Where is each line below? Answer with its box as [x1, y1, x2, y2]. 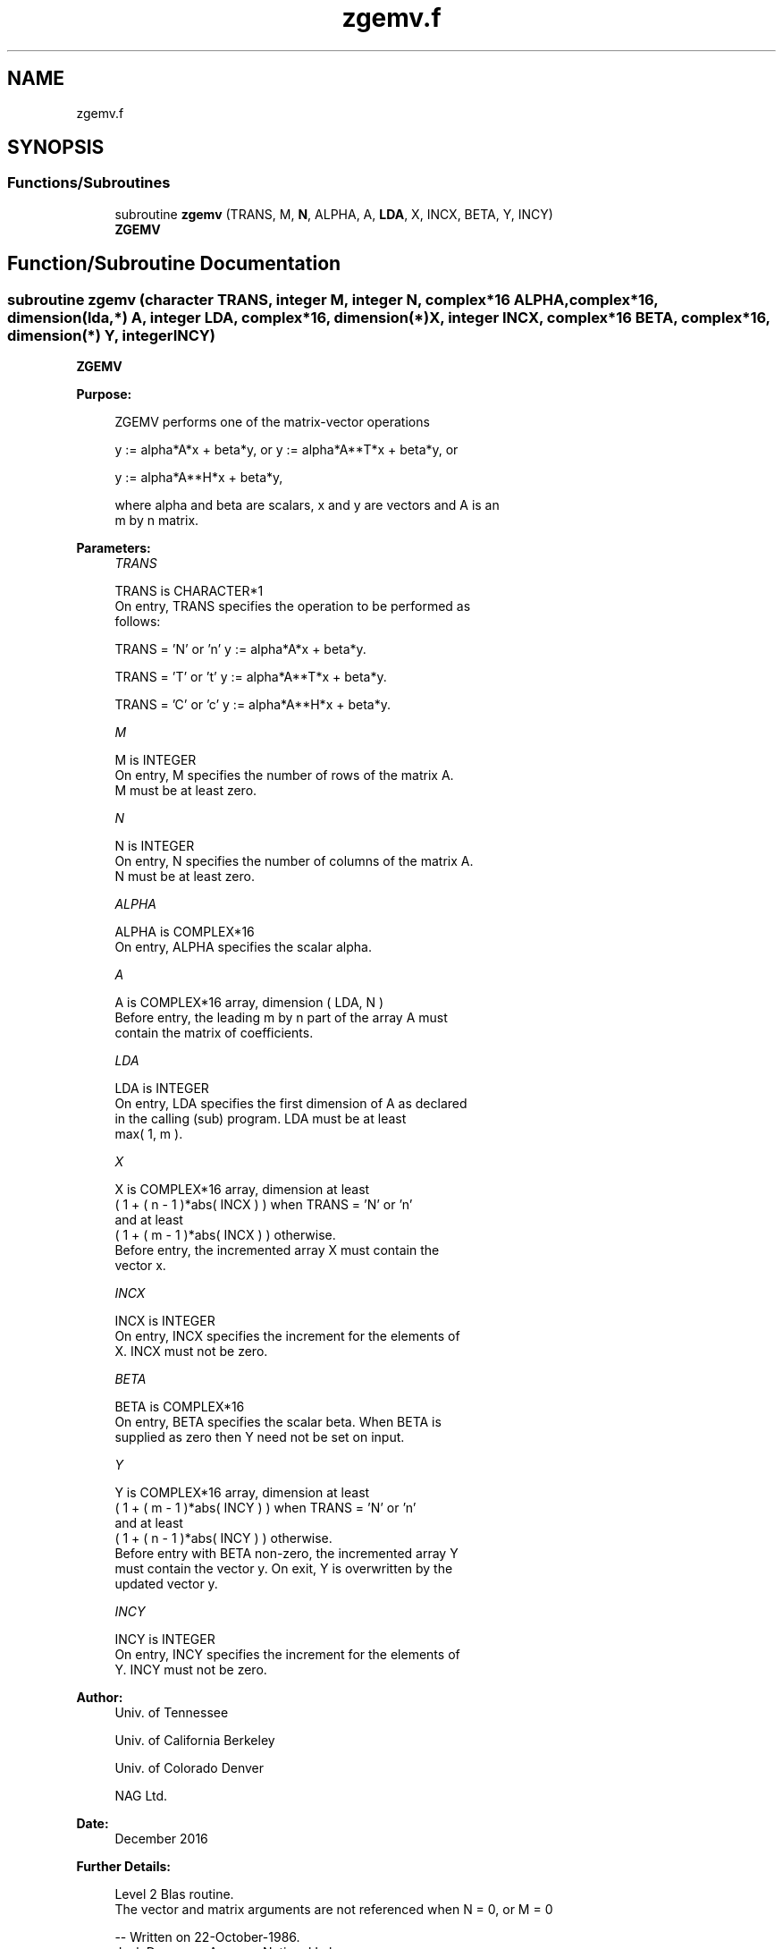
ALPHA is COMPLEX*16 [114, 924, 255, 940]
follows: [114, 614, 161, 630]
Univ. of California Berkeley [114, 1733, 275, 1749]
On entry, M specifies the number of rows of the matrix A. [114, 767, 454, 784]
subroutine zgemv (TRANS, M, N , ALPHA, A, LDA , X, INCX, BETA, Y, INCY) [114, 206, 553, 222]
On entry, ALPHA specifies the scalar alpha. [114, 939, 372, 955]
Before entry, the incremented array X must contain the [114, 1242, 440, 1258]
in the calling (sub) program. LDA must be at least [114, 1111, 407, 1127]
